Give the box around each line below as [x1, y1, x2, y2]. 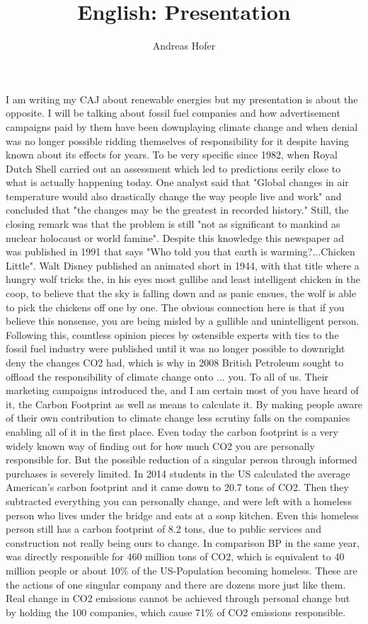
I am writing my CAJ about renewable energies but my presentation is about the [6, 91, 358, 106]
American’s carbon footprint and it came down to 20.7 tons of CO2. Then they [6, 480, 349, 495]
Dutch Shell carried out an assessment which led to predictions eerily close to [6, 161, 341, 175]
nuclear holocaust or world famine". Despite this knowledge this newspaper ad [6, 230, 345, 245]
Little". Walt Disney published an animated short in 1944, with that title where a [6, 258, 360, 272]
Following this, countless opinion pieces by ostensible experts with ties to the [6, 327, 339, 342]
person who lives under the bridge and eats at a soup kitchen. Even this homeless [6, 507, 359, 522]
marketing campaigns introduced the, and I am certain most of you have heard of [6, 383, 359, 398]
